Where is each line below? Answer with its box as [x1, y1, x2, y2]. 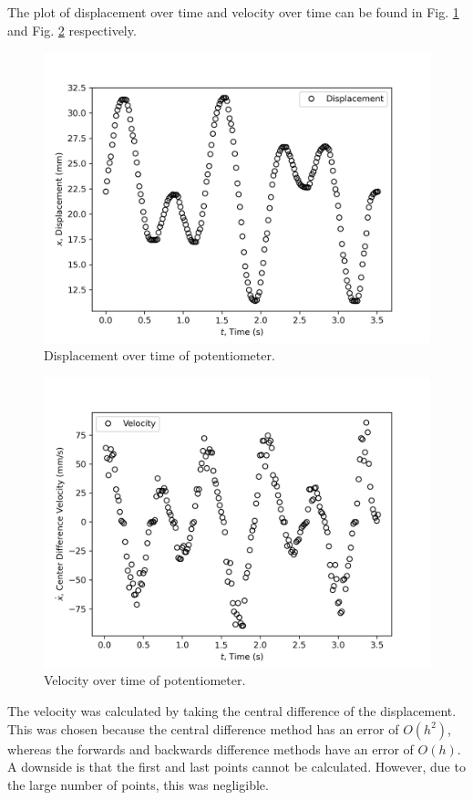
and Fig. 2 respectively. [7, 20, 137, 39]
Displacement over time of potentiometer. [44, 346, 275, 365]
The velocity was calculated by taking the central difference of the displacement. [7, 701, 457, 720]
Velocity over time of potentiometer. [44, 670, 246, 690]
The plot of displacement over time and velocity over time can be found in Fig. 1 [7, 3, 459, 22]
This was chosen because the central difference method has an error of [7, 719, 399, 738]
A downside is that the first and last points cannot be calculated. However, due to [7, 757, 466, 776]
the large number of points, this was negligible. [7, 774, 269, 794]
